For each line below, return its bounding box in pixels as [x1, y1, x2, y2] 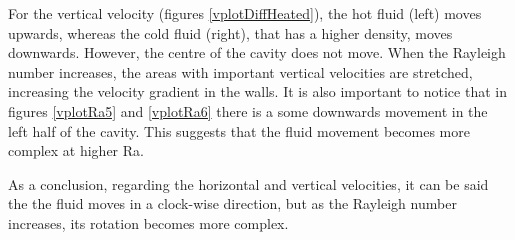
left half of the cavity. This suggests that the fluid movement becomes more [8, 120, 470, 141]
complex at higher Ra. [8, 140, 144, 161]
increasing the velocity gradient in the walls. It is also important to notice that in [8, 81, 507, 102]
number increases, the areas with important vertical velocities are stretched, [8, 61, 473, 82]
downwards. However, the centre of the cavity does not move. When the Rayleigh [8, 42, 506, 63]
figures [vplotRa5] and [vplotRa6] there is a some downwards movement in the [8, 100, 488, 121]
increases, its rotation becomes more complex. [8, 212, 289, 233]
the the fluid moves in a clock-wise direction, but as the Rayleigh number [8, 193, 457, 214]
